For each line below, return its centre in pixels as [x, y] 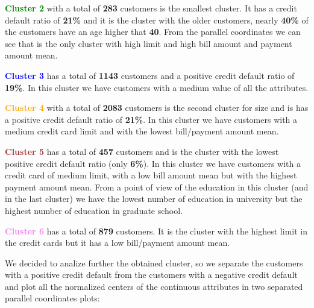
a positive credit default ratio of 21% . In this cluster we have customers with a [151, 119]
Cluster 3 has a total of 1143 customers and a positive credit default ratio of [150, 75]
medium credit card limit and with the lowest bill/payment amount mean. [142, 131]
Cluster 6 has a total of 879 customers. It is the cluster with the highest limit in [156, 231]
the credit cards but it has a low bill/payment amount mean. [118, 243]
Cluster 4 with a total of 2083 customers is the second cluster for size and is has [157, 108]
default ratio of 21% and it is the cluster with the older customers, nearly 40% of [157, 20]
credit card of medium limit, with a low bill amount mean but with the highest [151, 175]
